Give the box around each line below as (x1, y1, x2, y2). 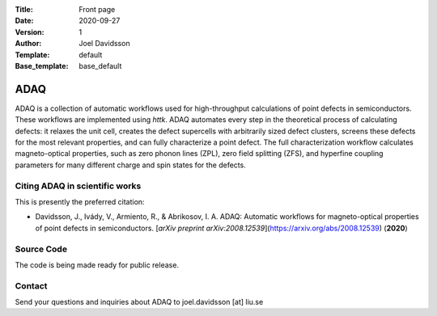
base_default (78, 61, 122, 70)
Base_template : (15, 61, 69, 70)
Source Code (15, 243, 68, 255)
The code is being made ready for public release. (15, 259, 180, 270)
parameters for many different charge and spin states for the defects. (15, 160, 246, 170)
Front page (78, 5, 116, 14)
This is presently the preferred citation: (15, 196, 145, 206)
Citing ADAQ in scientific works (15, 180, 142, 192)
